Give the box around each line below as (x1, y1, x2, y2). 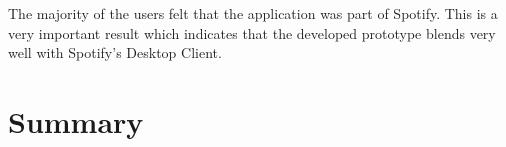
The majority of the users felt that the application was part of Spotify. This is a (8, 3, 498, 23)
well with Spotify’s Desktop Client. (8, 42, 222, 63)
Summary (8, 100, 144, 141)
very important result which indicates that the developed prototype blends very (8, 22, 496, 43)
